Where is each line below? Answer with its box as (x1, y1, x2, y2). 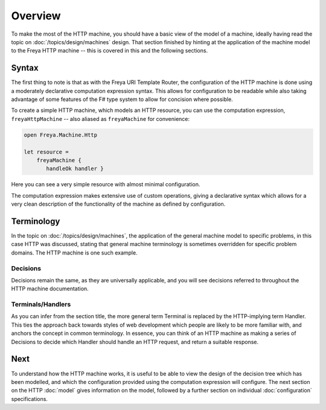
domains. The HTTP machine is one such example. (11, 249, 138, 256)
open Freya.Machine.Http (24, 131, 98, 138)
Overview (11, 9, 61, 22)
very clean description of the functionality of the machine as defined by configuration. (11, 200, 226, 208)
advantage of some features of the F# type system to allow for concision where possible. (11, 96, 234, 103)
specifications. (11, 395, 48, 402)
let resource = (24, 148, 69, 155)
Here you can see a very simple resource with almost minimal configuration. (11, 181, 200, 188)
